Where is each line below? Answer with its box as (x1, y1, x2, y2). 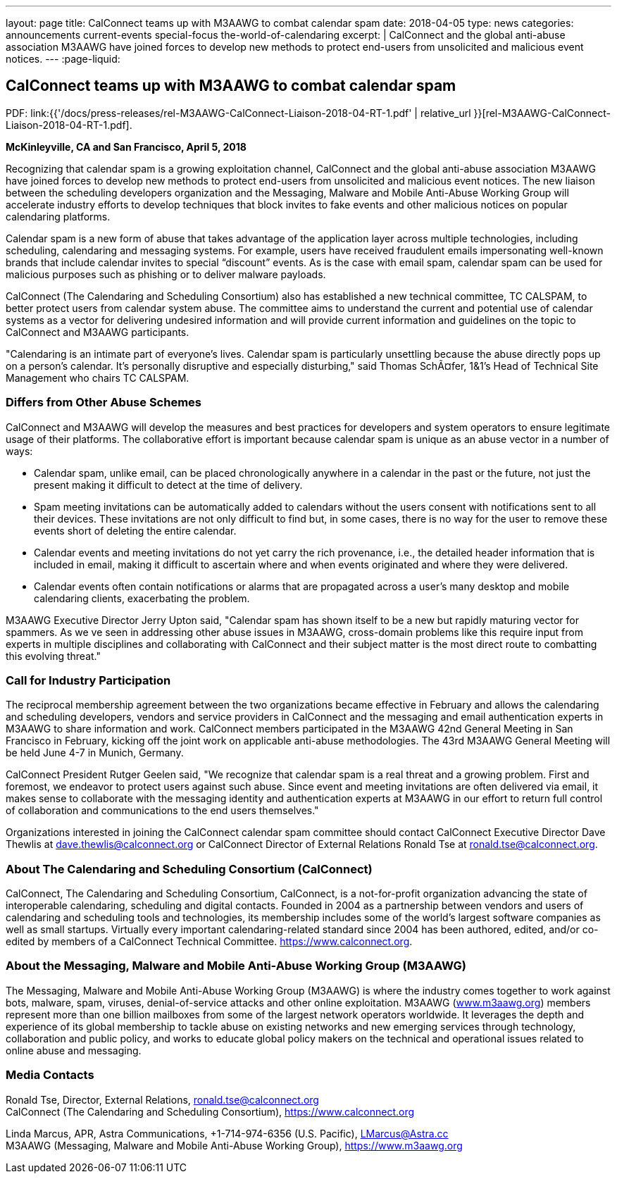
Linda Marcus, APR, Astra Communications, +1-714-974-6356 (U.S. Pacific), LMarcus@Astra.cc (6, 1127, 449, 1140)
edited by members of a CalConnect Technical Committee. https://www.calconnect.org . (6, 935, 413, 948)
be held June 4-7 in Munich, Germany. (6, 747, 184, 759)
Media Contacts (6, 1068, 94, 1083)
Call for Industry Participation (6, 673, 171, 687)
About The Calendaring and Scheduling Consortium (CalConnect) (6, 861, 373, 876)
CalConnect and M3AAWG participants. (6, 325, 189, 338)
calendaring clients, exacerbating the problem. (34, 592, 250, 604)
